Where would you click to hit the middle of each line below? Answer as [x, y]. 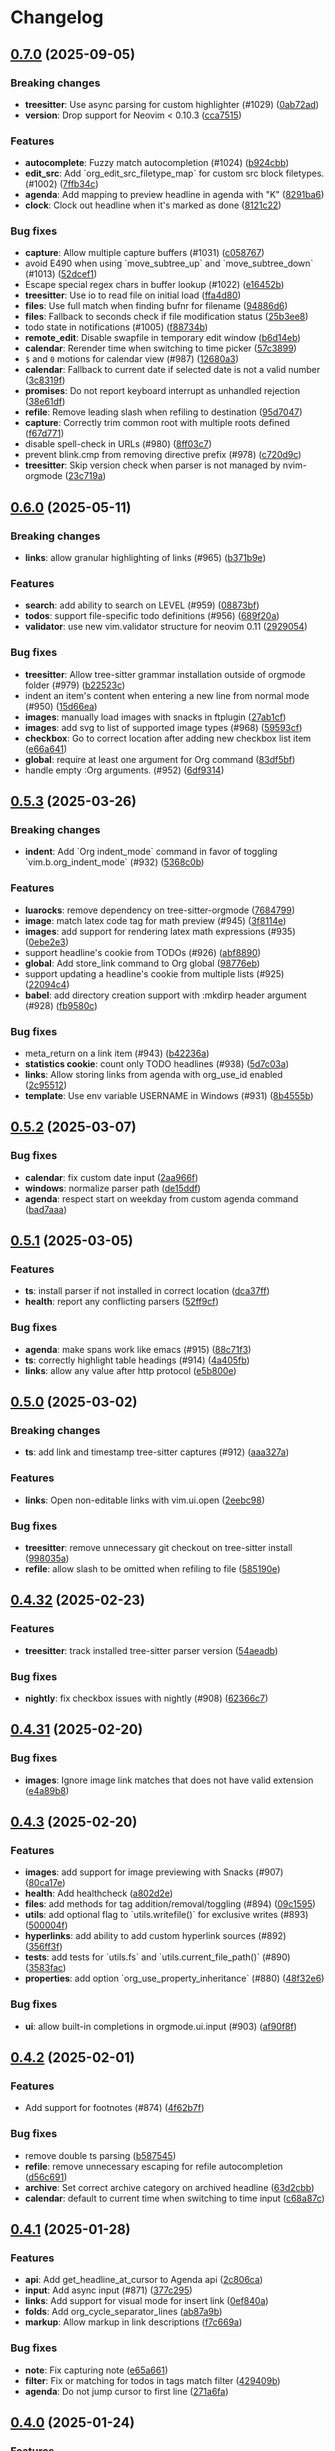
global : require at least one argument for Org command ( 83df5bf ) [160, 759]
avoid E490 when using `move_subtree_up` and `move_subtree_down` [169, 263]
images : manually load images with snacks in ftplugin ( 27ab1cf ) [155, 717]
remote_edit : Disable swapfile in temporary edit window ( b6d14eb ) [163, 338]
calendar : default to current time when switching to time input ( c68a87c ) [174, 2198]
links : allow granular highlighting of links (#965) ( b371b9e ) [145, 558]
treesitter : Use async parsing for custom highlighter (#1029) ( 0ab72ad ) [172, 104]
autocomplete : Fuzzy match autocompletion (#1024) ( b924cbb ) [157, 163]
